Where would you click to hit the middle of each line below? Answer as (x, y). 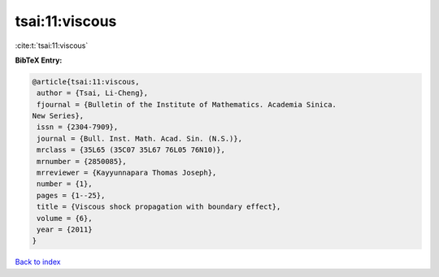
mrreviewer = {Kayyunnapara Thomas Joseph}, (127, 173)
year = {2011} (65, 229)
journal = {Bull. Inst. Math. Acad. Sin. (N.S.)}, (140, 138)
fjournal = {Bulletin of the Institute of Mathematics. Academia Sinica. (187, 104)
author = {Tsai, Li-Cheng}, (93, 93)
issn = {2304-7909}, (78, 127)
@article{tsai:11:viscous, (86, 82)
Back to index (38, 262)
